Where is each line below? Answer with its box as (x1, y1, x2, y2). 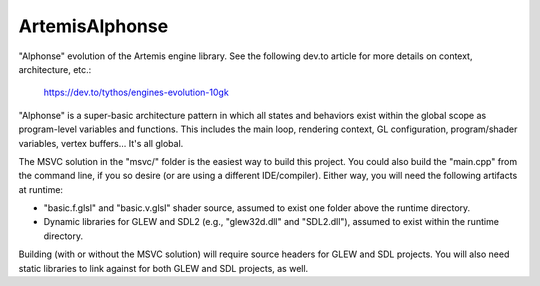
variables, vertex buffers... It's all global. (18, 137, 184, 149)
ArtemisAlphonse (18, 15, 169, 37)
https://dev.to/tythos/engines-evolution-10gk (43, 86, 229, 99)
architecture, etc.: (18, 63, 92, 75)
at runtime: (18, 183, 64, 195)
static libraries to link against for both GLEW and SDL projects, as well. (18, 262, 309, 274)
